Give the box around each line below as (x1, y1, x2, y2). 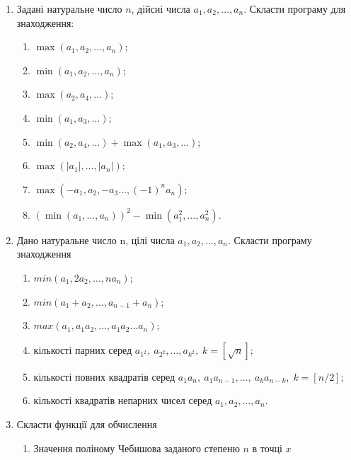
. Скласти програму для (243, 1, 346, 16)
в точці (252, 440, 282, 455)
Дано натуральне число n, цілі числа (16, 232, 175, 247)
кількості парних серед (33, 342, 132, 357)
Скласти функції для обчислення (16, 416, 157, 431)
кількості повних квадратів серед (33, 369, 175, 384)
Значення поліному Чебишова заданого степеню (33, 440, 240, 455)
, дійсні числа (131, 1, 190, 16)
